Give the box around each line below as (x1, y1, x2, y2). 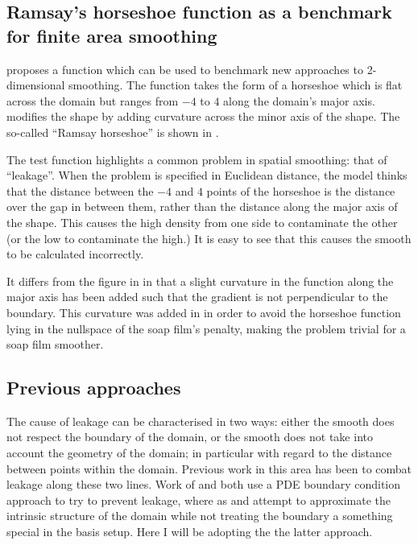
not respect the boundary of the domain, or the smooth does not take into (6, 428, 373, 445)
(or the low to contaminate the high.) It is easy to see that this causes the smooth (6, 229, 412, 246)
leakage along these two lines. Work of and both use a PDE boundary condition (6, 476, 400, 493)
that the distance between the (6, 182, 154, 199)
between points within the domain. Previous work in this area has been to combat (6, 460, 412, 477)
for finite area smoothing (6, 23, 217, 47)
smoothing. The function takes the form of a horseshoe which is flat (68, 76, 403, 93)
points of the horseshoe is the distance (206, 182, 395, 199)
